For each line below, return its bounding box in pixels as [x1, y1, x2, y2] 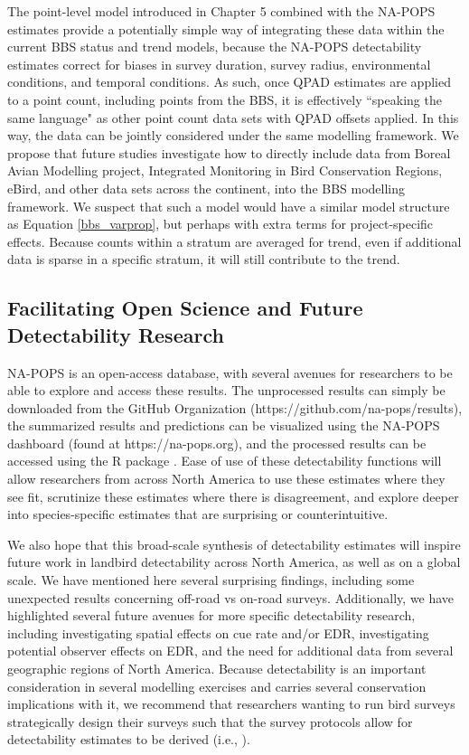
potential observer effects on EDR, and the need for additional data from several [7, 641, 454, 660]
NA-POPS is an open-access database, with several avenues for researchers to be [7, 363, 453, 382]
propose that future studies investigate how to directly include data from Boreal [7, 143, 451, 162]
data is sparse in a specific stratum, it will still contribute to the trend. [7, 250, 400, 269]
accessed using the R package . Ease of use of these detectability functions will [7, 451, 442, 470]
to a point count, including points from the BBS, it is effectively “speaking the [7, 90, 442, 109]
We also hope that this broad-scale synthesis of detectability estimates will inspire [7, 534, 461, 553]
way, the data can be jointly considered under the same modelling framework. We [7, 126, 459, 145]
